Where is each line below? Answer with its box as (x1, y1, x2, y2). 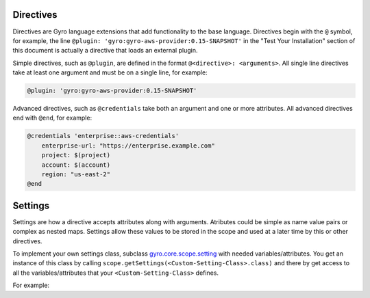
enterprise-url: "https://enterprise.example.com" (41, 141, 215, 150)
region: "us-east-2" (41, 170, 111, 178)
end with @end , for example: (12, 113, 92, 122)
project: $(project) (41, 151, 111, 159)
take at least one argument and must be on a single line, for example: (12, 68, 208, 77)
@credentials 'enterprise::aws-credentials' (27, 132, 180, 140)
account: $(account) (41, 161, 111, 169)
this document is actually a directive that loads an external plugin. (12, 46, 198, 55)
